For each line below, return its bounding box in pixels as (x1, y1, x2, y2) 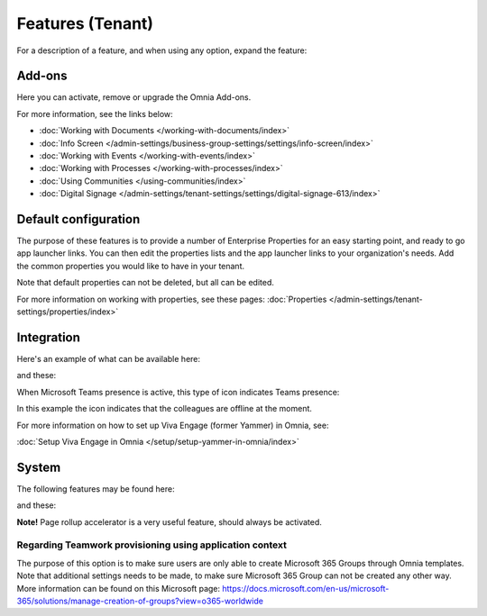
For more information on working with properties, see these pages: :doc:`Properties (16, 294, 327, 304)
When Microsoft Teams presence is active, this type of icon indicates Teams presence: (16, 386, 340, 397)
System (16, 459, 61, 475)
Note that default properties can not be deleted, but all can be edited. (16, 277, 275, 288)
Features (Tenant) (16, 14, 153, 33)
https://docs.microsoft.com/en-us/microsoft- (222, 583, 390, 593)
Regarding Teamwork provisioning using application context (16, 539, 288, 551)
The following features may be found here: (16, 483, 175, 494)
